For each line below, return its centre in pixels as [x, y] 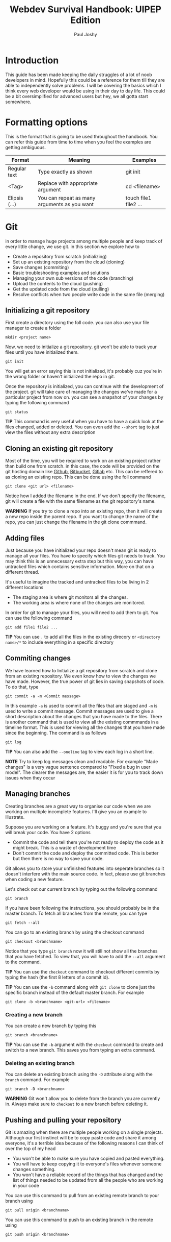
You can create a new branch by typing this [51, 1026]
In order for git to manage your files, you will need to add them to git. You [82, 613]
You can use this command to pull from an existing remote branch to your [82, 1196]
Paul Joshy [85, 34]
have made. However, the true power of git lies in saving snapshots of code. [85, 681]
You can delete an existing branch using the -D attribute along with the [79, 1074]
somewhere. [18, 102]
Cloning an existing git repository [59, 448]
